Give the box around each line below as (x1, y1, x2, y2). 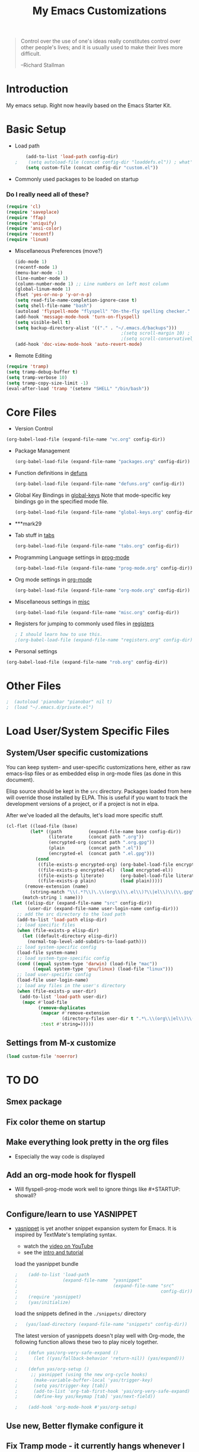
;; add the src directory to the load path (17, 911, 126, 917)
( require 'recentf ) (6, 231, 54, 237)
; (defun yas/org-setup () (14, 1366, 90, 1372)
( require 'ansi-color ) (6, 226, 62, 232)
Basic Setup (6, 123, 66, 136)
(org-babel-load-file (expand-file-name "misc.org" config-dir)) (14, 609, 179, 615)
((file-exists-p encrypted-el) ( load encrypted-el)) (37, 867, 174, 873)
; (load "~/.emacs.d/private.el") (6, 704, 94, 710)
